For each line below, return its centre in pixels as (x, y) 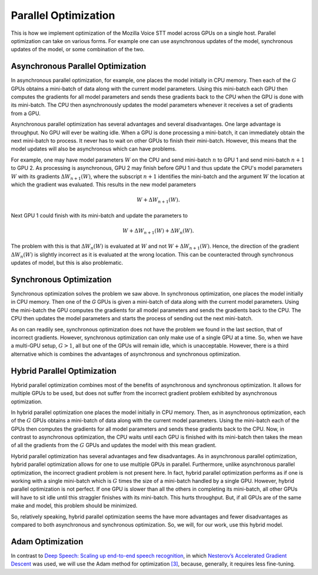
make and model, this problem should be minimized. (74, 506)
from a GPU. (26, 113)
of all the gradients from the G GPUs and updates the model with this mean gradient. (114, 445)
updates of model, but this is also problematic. (67, 263)
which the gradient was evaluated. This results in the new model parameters (104, 184)
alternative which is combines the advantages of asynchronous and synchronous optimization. (126, 354)
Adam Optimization (47, 542)
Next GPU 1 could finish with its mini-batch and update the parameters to (99, 215)
